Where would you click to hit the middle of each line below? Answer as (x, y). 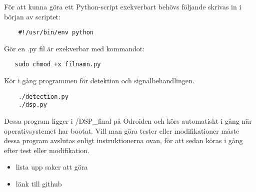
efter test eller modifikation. (47, 150)
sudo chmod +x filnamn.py (58, 65)
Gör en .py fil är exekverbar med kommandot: (74, 48)
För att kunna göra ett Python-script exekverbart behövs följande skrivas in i (123, 6)
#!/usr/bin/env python (56, 33)
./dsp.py (32, 105)
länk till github (39, 183)
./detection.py (43, 96)
